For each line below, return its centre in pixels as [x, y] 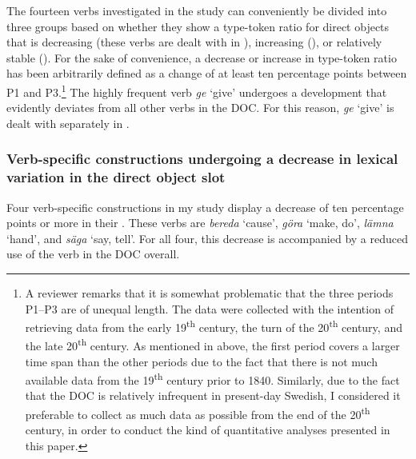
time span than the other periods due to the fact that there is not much [201, 361]
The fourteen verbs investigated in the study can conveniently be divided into [197, 10]
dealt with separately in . [68, 123]
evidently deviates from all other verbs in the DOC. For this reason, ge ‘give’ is [200, 108]
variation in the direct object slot [116, 177]
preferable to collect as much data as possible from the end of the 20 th [198, 413]
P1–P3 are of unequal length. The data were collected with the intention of [209, 308]
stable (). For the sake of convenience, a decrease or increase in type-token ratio [202, 57]
